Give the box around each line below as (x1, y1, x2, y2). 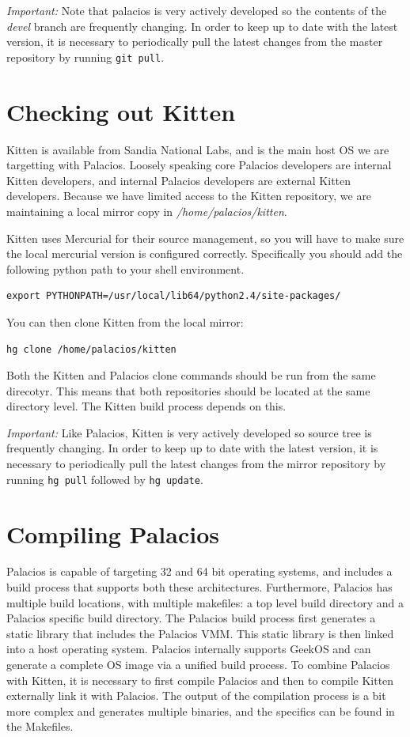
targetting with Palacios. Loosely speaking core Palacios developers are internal (6, 157, 392, 173)
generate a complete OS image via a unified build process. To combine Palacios (6, 656, 390, 672)
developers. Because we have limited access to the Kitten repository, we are (6, 187, 372, 204)
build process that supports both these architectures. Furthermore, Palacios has (6, 579, 393, 595)
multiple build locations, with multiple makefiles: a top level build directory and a (6, 594, 404, 610)
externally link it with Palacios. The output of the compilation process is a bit (6, 687, 386, 704)
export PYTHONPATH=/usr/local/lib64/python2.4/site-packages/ (6, 290, 341, 302)
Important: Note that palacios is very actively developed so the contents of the (6, 2, 387, 18)
